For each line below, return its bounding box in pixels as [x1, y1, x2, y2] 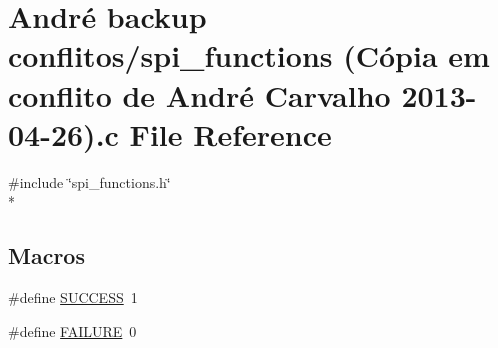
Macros [8, 240, 85, 271]
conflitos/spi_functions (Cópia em [8, 35, 490, 76]
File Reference [129, 113, 332, 154]
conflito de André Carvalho [8, 74, 391, 115]
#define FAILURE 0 [8, 320, 137, 341]
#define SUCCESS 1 [8, 287, 138, 308]
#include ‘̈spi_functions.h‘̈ [8, 171, 171, 192]
